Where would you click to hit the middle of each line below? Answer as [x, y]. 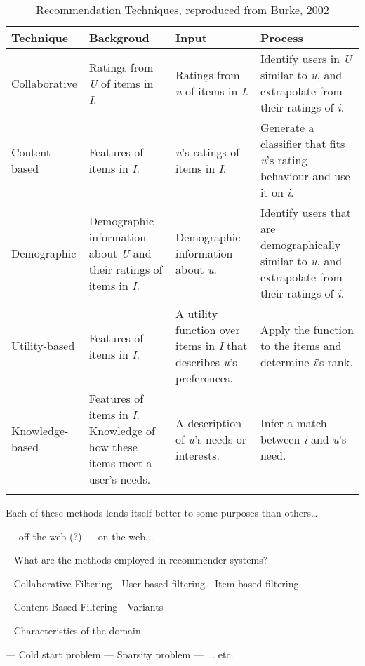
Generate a [287, 127]
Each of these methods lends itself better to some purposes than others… [162, 512]
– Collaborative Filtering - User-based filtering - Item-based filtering [152, 583]
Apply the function [307, 329]
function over [208, 329]
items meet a [120, 463]
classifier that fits [303, 144]
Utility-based [43, 346]
